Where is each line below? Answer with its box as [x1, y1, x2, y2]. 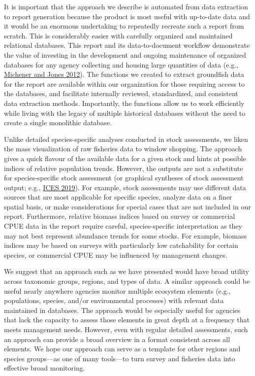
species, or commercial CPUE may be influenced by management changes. [4, 249, 227, 260]
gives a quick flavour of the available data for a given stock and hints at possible [4, 153, 246, 163]
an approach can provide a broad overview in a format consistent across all [4, 334, 230, 344]
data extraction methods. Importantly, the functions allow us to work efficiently [4, 98, 245, 108]
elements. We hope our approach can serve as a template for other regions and [4, 343, 241, 354]
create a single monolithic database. [4, 117, 112, 128]
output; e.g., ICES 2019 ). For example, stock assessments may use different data [4, 182, 246, 192]
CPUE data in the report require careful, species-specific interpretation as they [4, 221, 242, 231]
